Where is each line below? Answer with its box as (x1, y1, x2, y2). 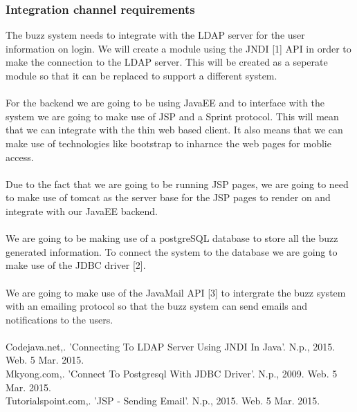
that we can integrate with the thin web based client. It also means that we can (6, 122, 343, 137)
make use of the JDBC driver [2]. (6, 258, 146, 272)
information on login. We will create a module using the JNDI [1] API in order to (6, 41, 351, 55)
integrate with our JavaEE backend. (6, 203, 158, 218)
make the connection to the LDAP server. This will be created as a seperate (6, 55, 328, 69)
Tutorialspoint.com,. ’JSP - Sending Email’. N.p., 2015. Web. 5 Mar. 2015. (6, 393, 320, 408)
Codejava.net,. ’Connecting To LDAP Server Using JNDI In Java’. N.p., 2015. (6, 339, 336, 353)
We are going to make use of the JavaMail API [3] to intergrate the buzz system (6, 285, 346, 299)
